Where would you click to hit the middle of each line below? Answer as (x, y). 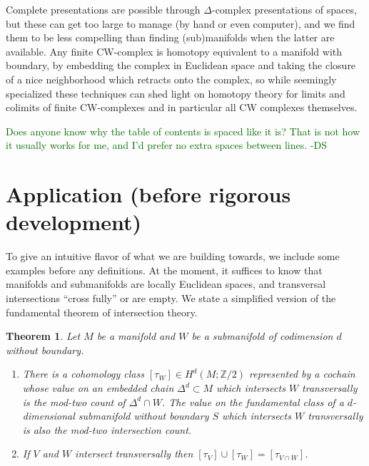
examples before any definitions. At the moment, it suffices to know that (164, 270)
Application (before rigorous (148, 194)
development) (74, 222)
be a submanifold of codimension (262, 336)
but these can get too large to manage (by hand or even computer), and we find (181, 23)
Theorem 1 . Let (43, 336)
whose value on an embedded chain (98, 388)
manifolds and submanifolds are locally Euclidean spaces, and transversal (166, 284)
